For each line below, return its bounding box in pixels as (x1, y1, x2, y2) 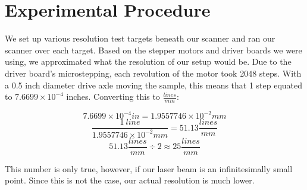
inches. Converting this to (66, 90, 160, 103)
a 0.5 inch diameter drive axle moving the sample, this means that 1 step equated (5, 78, 303, 91)
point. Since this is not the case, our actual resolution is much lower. (5, 174, 255, 186)
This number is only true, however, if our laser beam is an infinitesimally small (5, 162, 293, 175)
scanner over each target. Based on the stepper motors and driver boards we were (5, 43, 302, 56)
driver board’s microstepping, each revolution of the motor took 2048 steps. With (5, 66, 302, 79)
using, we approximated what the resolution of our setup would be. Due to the (5, 55, 292, 68)
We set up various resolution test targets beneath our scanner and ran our (5, 32, 275, 45)
